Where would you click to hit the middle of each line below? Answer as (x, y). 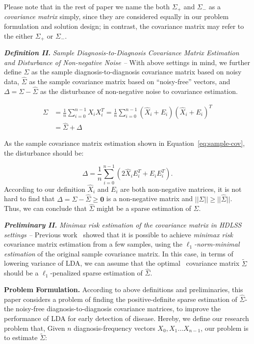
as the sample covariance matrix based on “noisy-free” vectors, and (130, 81)
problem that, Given (35, 328)
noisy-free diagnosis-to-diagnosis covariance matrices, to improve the (118, 309)
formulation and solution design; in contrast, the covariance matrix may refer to (124, 26)
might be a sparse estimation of (144, 208)
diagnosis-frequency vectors (114, 328)
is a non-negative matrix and (150, 198)
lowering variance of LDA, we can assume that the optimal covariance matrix (122, 263)
